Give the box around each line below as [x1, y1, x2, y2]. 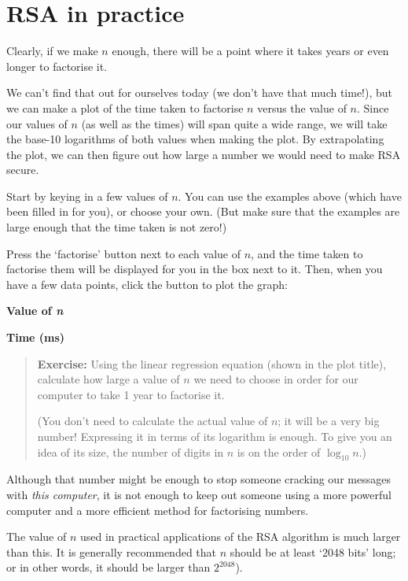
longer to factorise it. [6, 57, 108, 74]
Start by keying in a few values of [6, 187, 168, 204]
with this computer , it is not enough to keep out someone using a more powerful [6, 486, 391, 502]
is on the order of [237, 443, 321, 460]
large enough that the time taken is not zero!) [6, 219, 227, 235]
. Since [356, 99, 389, 116]
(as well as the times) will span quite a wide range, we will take [81, 115, 388, 131]
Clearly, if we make [6, 43, 98, 59]
